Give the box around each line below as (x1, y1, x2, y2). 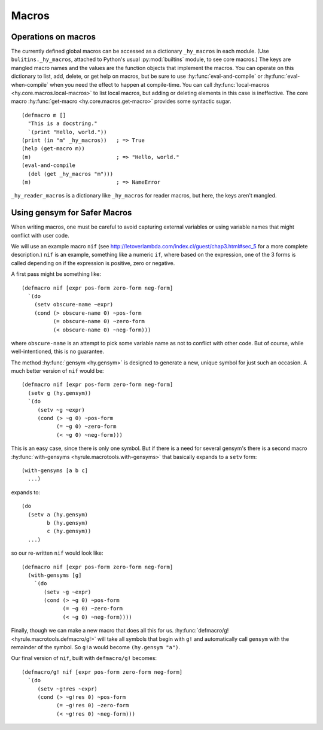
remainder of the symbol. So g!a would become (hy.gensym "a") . (11, 644, 181, 651)
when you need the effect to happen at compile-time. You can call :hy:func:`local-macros (50, 81, 270, 88)
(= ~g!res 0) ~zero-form (56, 702, 129, 709)
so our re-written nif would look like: (11, 549, 104, 556)
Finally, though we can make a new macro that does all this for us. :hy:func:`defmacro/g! (11, 627, 229, 634)
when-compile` (11, 81, 49, 88)
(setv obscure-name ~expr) (33, 301, 114, 308)
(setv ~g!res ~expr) (37, 685, 98, 692)
